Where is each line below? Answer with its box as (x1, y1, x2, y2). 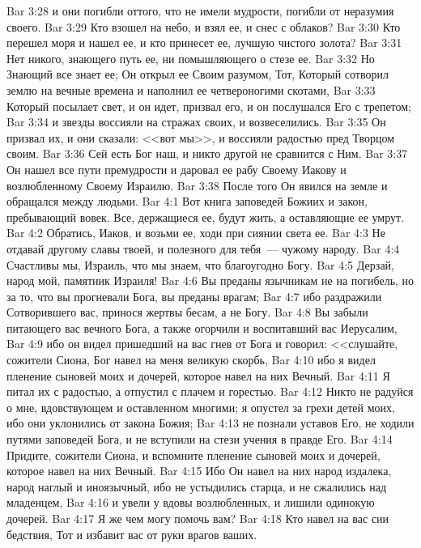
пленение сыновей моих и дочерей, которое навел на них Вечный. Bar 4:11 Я (6, 367, 390, 384)
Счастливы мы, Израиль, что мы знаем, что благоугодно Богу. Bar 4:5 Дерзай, (6, 256, 394, 273)
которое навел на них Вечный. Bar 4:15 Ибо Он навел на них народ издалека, (6, 462, 392, 479)
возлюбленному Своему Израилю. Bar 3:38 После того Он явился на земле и (6, 176, 388, 193)
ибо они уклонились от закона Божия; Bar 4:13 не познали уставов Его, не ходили (6, 414, 415, 431)
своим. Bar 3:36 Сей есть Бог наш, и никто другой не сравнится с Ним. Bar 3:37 (6, 145, 408, 162)
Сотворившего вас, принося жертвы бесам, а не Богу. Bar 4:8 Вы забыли (6, 304, 368, 321)
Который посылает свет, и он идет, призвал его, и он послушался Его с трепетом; (6, 97, 412, 114)
